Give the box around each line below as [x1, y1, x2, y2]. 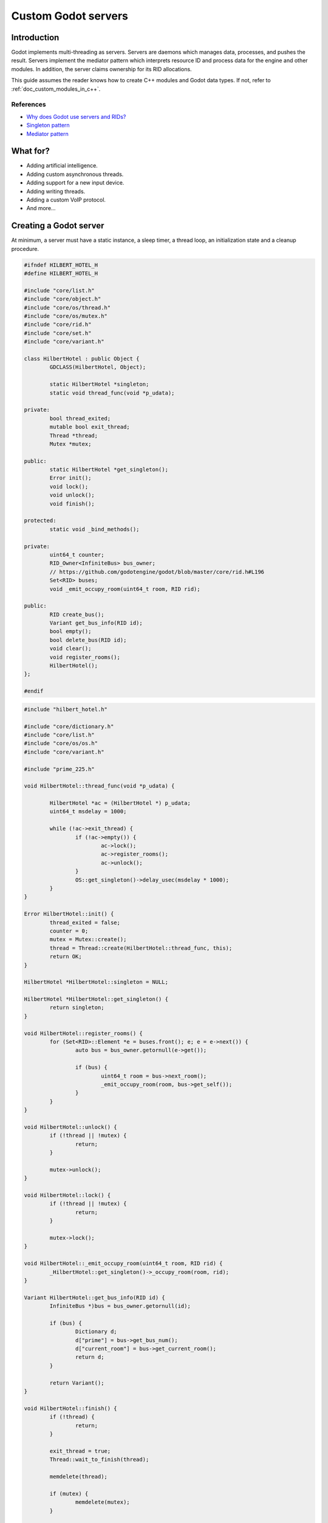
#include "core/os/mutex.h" [24, 313, 108, 320]
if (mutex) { [49, 1490, 89, 1497]
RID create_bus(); [49, 611, 104, 618]
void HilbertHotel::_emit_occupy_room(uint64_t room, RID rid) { [24, 1260, 223, 1267]
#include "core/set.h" [24, 330, 92, 336]
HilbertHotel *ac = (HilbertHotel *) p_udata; [49, 800, 191, 807]
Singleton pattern [26, 122, 70, 129]
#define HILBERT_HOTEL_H [24, 270, 98, 277]
